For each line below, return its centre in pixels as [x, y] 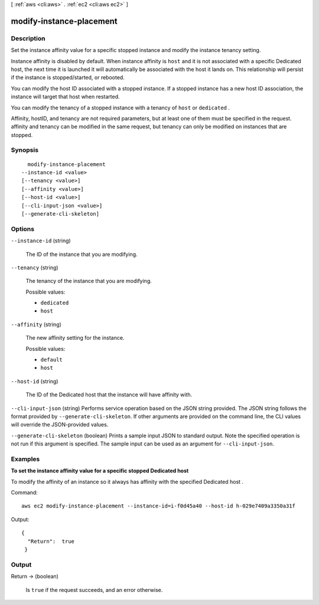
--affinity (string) [36, 324]
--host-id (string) [35, 381]
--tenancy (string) [35, 267]
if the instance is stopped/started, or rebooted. [68, 77]
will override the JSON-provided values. [60, 425]
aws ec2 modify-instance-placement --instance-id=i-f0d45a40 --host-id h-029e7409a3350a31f [158, 506]
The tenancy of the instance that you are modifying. [89, 281]
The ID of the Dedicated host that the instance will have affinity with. [109, 395]
